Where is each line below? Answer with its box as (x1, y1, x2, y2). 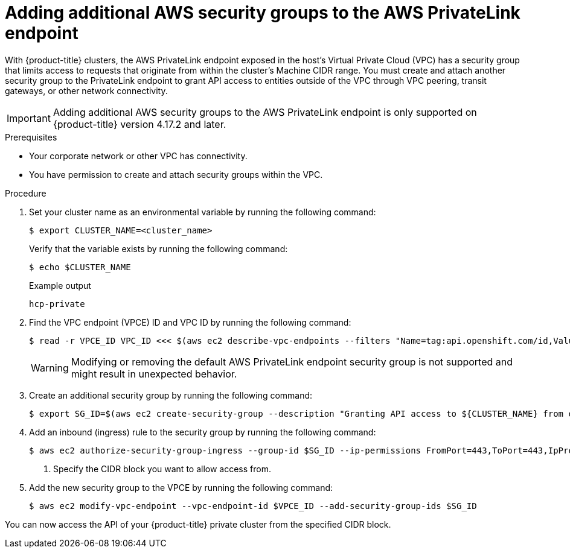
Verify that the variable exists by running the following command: (29, 243, 288, 254)
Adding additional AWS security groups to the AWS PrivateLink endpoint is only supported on (53, 106, 477, 118)
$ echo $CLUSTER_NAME (29, 262, 131, 272)
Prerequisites (5, 131, 57, 142)
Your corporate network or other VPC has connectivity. (29, 150, 248, 161)
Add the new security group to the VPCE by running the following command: (29, 482, 333, 493)
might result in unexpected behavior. (71, 367, 237, 380)
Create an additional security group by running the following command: (29, 390, 313, 400)
